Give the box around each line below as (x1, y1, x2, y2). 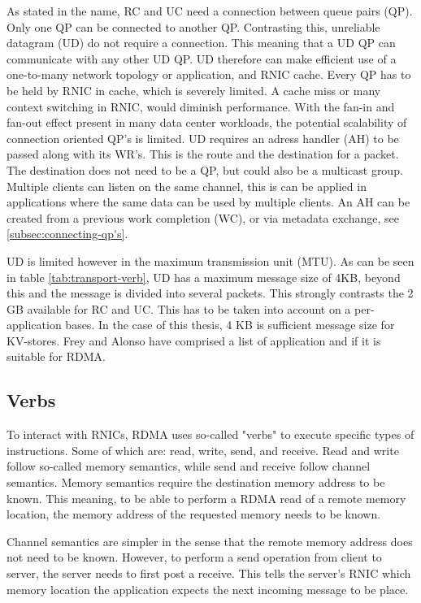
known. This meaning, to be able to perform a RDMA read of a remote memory (7, 489, 406, 506)
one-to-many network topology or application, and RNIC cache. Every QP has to (7, 66, 411, 83)
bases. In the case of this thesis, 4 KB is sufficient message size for (65, 316, 395, 333)
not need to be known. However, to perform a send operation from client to (7, 549, 382, 566)
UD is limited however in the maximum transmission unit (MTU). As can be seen (7, 252, 414, 269)
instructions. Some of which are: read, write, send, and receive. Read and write (7, 441, 399, 458)
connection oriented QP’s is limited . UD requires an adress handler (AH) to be (7, 129, 399, 146)
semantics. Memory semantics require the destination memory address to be (7, 474, 385, 491)
